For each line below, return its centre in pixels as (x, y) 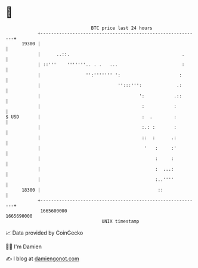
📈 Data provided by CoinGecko (44, 233)
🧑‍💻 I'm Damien (24, 247)
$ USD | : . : (91, 117)
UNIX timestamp (120, 221)
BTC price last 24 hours (122, 28)
